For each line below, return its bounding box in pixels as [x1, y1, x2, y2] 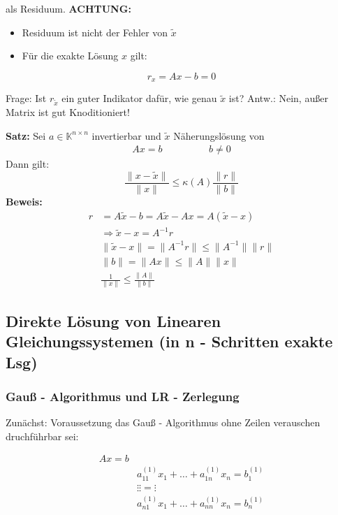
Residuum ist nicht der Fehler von [22, 24, 168, 39]
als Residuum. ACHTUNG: [6, 1, 131, 15]
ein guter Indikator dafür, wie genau [61, 91, 217, 106]
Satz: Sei [6, 128, 46, 143]
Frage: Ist [6, 91, 47, 106]
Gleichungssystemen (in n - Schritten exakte [6, 331, 333, 352]
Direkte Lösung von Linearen [6, 310, 221, 331]
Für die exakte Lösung [22, 48, 119, 63]
